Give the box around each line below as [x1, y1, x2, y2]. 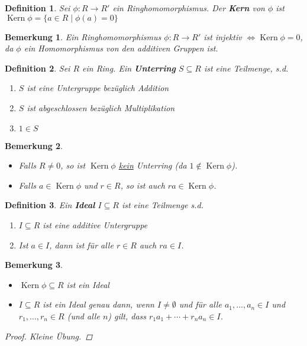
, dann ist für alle [49, 238, 114, 251]
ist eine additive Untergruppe [43, 218, 148, 231]
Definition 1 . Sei [5, 2, 70, 14]
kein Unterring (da [118, 159, 187, 172]
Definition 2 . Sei [5, 62, 70, 74]
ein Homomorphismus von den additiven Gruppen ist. [24, 42, 218, 54]
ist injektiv [203, 30, 242, 43]
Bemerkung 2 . [5, 139, 63, 151]
